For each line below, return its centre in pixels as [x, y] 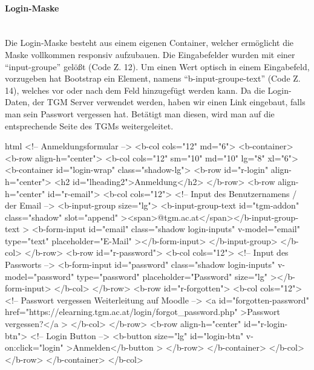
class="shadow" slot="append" [61, 217]
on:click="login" [34, 347]
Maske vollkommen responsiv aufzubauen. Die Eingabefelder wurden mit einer [150, 54]
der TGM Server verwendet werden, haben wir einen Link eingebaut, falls [169, 102]
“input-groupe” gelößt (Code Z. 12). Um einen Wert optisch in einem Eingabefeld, [157, 66]
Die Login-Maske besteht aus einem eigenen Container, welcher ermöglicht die [149, 43]
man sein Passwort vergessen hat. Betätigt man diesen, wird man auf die [140, 113]
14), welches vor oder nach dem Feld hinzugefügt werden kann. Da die [135, 90]
